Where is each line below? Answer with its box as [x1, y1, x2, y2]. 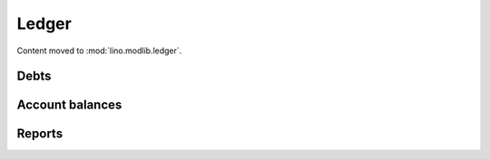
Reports [16, 126, 64, 142]
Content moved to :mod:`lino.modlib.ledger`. [16, 45, 182, 56]
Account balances [16, 98, 122, 113]
